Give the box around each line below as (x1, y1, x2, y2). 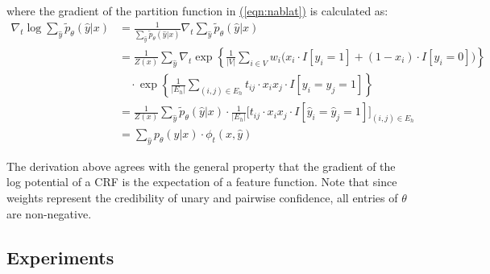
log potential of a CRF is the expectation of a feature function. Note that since (6, 173, 397, 190)
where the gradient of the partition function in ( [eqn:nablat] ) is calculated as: (6, 2, 388, 19)
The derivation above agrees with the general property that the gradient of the (6, 157, 396, 174)
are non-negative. (6, 205, 92, 222)
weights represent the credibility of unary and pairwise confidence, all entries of (6, 189, 398, 205)
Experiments (6, 244, 114, 269)
